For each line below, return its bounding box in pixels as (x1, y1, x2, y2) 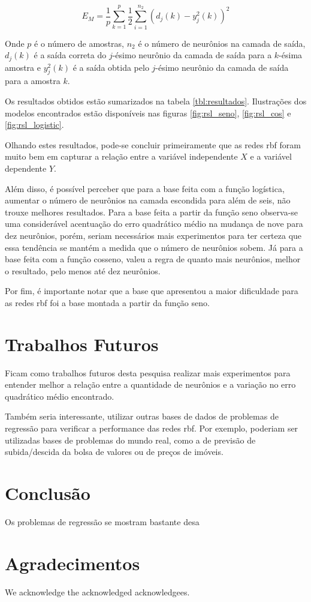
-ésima (279, 49, 303, 61)
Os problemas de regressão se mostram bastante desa (5, 515, 200, 528)
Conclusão (5, 480, 90, 505)
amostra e (5, 61, 41, 73)
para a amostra (5, 74, 61, 87)
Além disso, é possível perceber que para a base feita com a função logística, (5, 182, 285, 194)
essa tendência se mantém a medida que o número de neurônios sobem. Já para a (5, 241, 303, 253)
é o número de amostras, (34, 37, 124, 49)
